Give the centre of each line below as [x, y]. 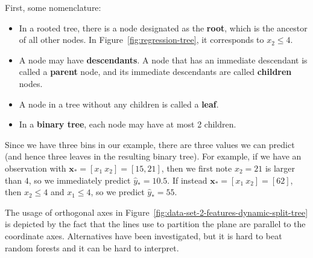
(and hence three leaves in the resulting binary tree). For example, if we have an [153, 156]
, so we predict [118, 192]
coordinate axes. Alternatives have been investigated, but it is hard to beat [144, 235]
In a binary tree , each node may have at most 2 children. [128, 124]
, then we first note [197, 168]
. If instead [187, 180]
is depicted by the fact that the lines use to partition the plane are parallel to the [155, 224]
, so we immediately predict [80, 180]
